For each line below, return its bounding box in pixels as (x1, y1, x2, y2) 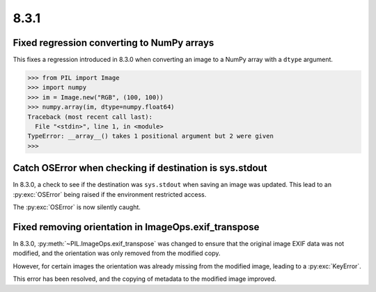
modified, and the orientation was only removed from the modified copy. (13, 249, 221, 257)
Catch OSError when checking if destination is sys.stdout (13, 162, 267, 174)
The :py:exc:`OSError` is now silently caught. (13, 203, 141, 211)
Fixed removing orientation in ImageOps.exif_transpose (13, 221, 260, 233)
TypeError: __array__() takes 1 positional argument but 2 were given (27, 132, 274, 140)
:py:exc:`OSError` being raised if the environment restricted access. (13, 190, 207, 198)
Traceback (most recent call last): (27, 113, 153, 121)
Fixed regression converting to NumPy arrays (13, 37, 214, 49)
